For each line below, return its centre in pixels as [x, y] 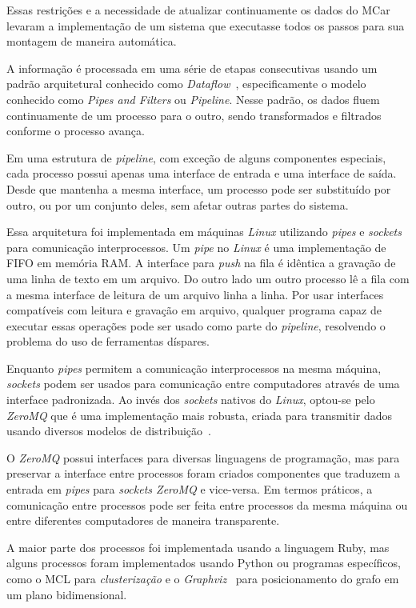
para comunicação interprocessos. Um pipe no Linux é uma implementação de [196, 247]
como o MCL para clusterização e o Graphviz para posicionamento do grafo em [203, 578]
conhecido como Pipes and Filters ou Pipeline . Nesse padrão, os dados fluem [193, 99]
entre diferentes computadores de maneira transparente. [143, 520]
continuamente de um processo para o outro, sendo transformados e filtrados [194, 115]
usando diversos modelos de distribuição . [109, 431]
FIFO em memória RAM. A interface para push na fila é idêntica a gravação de [201, 263]
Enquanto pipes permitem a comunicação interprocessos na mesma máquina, [194, 368]
